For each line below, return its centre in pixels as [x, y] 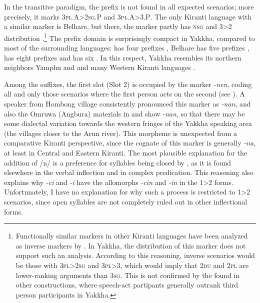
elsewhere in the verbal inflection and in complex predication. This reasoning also [129, 172]
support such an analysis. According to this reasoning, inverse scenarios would [135, 255]
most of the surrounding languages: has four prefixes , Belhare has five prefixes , [127, 48]
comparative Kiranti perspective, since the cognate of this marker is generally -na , [130, 143]
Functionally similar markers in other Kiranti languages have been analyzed [132, 236]
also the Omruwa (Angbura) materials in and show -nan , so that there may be [124, 113]
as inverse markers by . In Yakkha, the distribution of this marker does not [131, 245]
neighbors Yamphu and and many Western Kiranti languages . [100, 67]
